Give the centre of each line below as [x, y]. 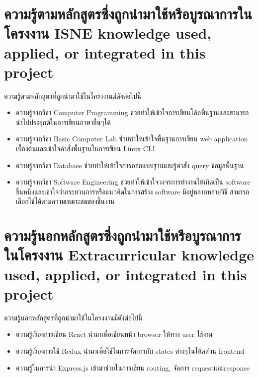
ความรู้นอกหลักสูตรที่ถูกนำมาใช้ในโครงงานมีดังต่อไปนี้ [73, 317]
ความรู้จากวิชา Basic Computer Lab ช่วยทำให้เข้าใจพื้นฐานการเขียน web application [132, 139]
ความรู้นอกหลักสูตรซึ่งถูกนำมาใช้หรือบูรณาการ [123, 235]
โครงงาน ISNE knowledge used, [108, 33]
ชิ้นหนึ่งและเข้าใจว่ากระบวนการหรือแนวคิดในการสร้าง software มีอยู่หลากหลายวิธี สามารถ [132, 191]
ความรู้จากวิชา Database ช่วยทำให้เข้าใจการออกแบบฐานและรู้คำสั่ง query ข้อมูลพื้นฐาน [130, 165]
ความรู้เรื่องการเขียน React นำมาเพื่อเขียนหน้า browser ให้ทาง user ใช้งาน [114, 334]
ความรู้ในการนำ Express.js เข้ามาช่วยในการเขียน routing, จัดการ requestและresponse [132, 367]
